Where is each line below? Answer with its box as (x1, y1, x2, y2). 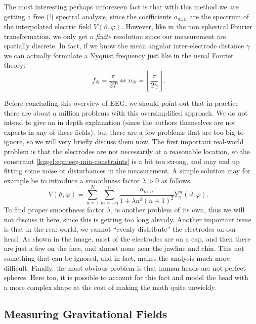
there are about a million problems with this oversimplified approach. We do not (4, 107, 248, 118)
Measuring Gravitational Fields (4, 306, 168, 321)
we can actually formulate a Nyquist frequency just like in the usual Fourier (4, 50, 234, 60)
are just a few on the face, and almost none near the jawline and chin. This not (4, 243, 244, 253)
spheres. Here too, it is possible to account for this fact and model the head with (4, 272, 249, 283)
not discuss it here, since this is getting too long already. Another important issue (4, 214, 252, 224)
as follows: (161, 175, 192, 185)
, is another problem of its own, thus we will (111, 204, 245, 215)
